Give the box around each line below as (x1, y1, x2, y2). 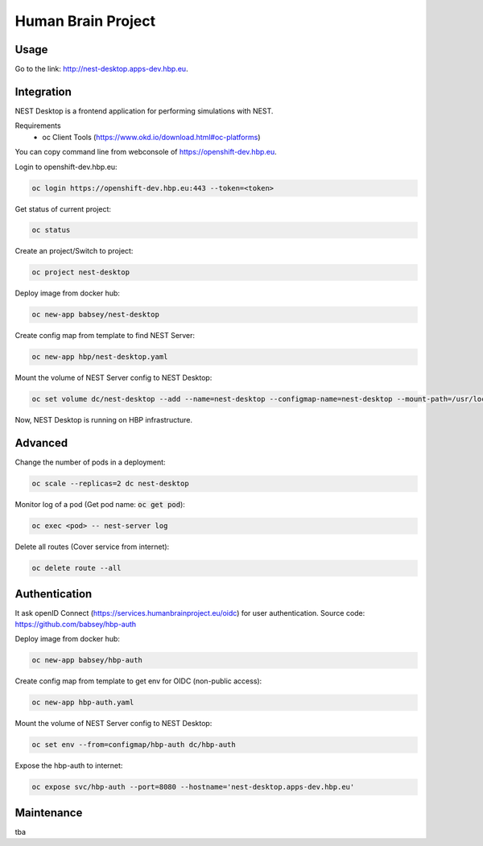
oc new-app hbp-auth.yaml (31, 698, 134, 708)
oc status (31, 225, 71, 235)
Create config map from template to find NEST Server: (14, 331, 196, 340)
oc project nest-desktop (31, 268, 130, 277)
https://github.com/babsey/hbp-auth (14, 620, 137, 629)
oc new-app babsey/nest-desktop (31, 310, 160, 320)
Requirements (14, 121, 61, 130)
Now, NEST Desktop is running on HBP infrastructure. (14, 415, 193, 425)
